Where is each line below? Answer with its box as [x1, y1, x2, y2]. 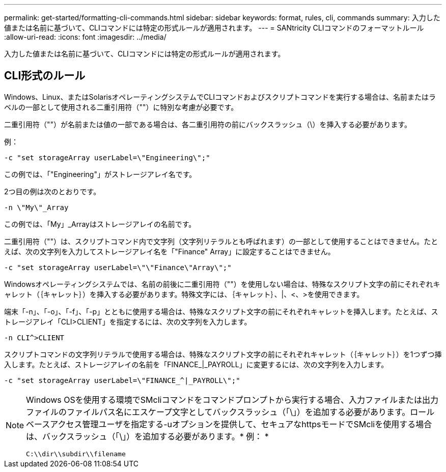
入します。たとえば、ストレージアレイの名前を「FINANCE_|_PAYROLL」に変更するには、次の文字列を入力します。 [4, 360, 388, 369]
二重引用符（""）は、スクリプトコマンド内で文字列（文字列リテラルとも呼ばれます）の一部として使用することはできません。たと [4, 237, 438, 246]
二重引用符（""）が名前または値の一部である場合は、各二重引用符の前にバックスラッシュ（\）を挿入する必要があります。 [4, 120, 412, 129]
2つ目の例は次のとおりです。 [4, 187, 101, 196]
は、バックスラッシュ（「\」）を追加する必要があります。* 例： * [26, 431, 269, 441]
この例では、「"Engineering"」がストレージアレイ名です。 [4, 169, 197, 179]
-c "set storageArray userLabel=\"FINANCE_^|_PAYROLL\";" [4, 376, 240, 385]
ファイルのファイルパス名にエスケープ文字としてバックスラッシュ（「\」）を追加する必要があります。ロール [26, 406, 435, 417]
